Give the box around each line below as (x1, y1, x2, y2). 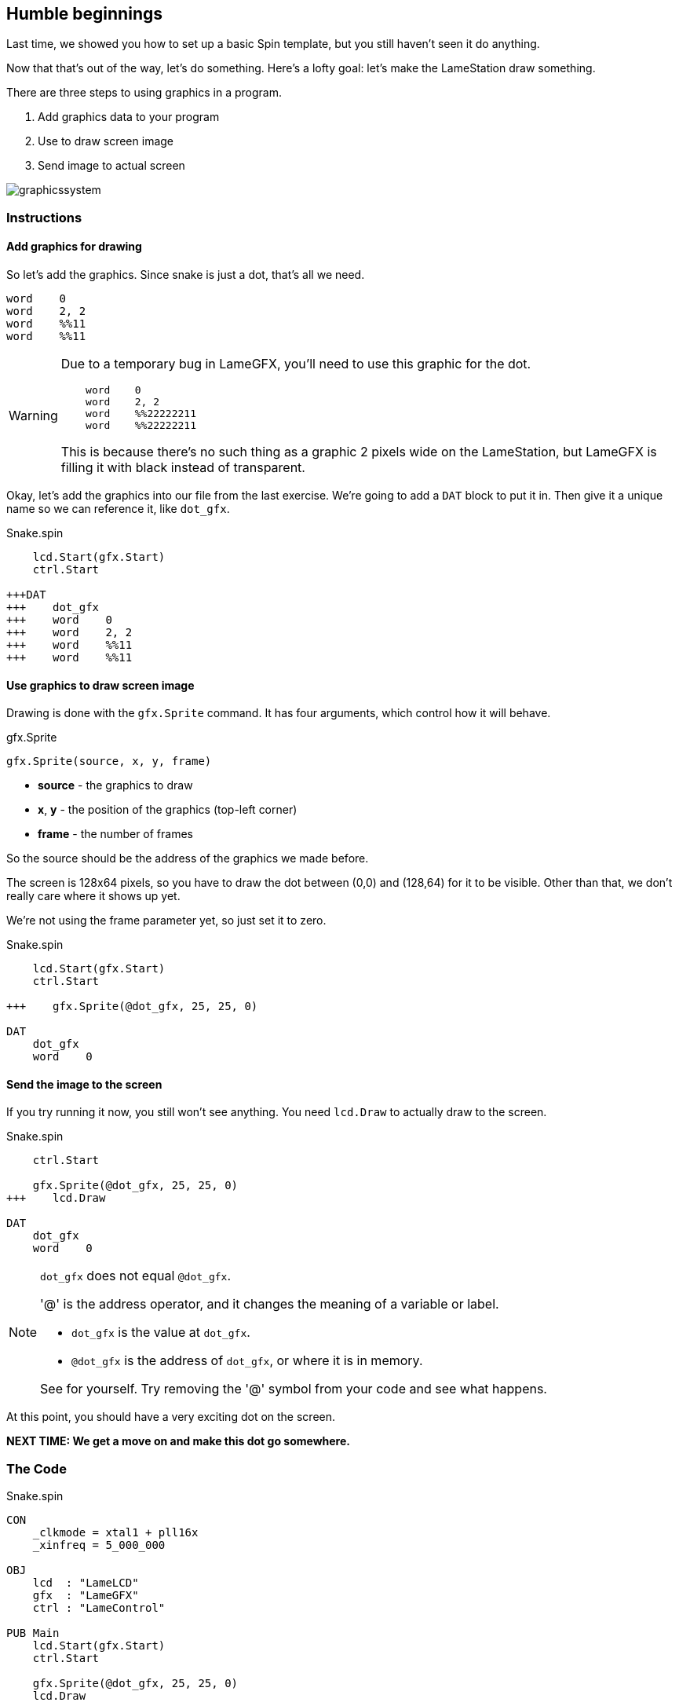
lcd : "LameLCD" (32, 1576, 139, 1590)
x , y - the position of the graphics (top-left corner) (38, 803, 298, 817)
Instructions (6, 209, 82, 225)
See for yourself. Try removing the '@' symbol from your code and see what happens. (40, 1381, 547, 1397)
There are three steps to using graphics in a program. (6, 86, 282, 100)
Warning (9, 408, 58, 424)
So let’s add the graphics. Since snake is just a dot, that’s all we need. (6, 268, 365, 282)
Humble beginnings (6, 4, 162, 24)
